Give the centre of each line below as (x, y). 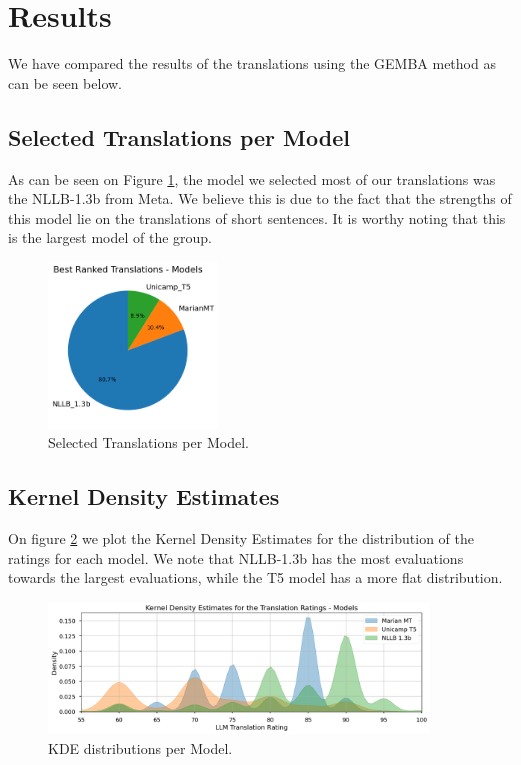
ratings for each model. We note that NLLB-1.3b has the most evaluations (236, 557)
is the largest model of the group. (110, 237)
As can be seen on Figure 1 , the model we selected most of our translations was (252, 178)
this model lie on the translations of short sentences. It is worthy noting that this (257, 217)
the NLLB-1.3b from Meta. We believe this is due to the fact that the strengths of (260, 198)
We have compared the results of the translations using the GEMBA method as (252, 63)
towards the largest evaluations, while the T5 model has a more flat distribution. (255, 577)
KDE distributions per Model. (140, 748)
